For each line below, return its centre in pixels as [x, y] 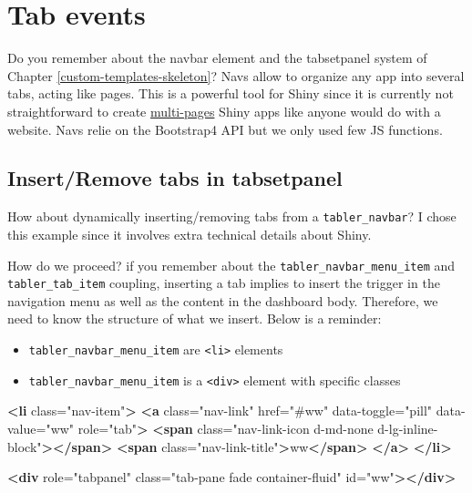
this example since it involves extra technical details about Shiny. [190, 234]
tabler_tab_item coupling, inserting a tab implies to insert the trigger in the [224, 283]
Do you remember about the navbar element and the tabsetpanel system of [217, 58]
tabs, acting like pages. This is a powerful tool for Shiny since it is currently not [231, 93]
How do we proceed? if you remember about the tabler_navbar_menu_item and [231, 265]
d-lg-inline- [408, 428]
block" [25, 446]
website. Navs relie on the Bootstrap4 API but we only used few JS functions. [225, 129]
